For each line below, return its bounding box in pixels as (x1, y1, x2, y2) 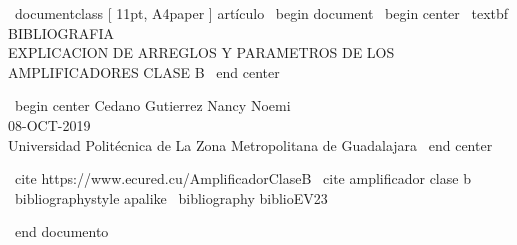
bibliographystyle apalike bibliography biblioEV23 (14, 187, 328, 208)
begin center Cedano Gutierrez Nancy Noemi (14, 95, 291, 116)
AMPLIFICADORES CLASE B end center (8, 61, 280, 82)
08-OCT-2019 (8, 114, 91, 135)
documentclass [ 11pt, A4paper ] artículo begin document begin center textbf (14, 3, 509, 23)
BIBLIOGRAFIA (8, 22, 115, 43)
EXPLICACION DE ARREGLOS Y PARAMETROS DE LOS (8, 42, 395, 63)
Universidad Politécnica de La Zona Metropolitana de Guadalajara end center (8, 134, 493, 155)
